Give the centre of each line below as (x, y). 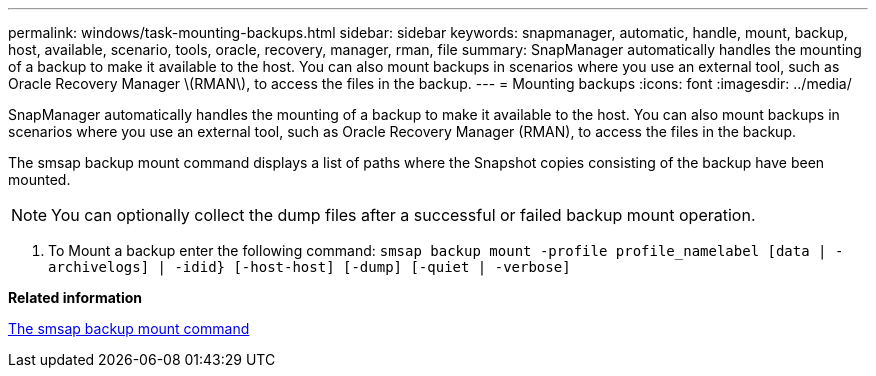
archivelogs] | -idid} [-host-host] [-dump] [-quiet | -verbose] (309, 267)
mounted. (39, 179)
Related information (75, 297)
